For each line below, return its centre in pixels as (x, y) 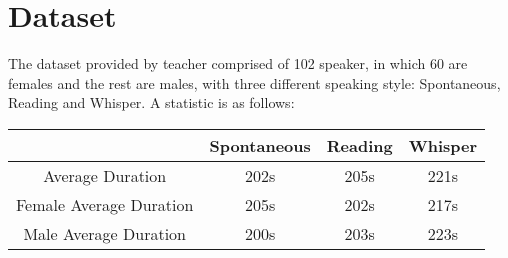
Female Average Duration (105, 204)
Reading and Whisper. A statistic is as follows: (151, 102)
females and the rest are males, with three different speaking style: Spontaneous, (254, 82)
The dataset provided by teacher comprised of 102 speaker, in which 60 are (238, 63)
